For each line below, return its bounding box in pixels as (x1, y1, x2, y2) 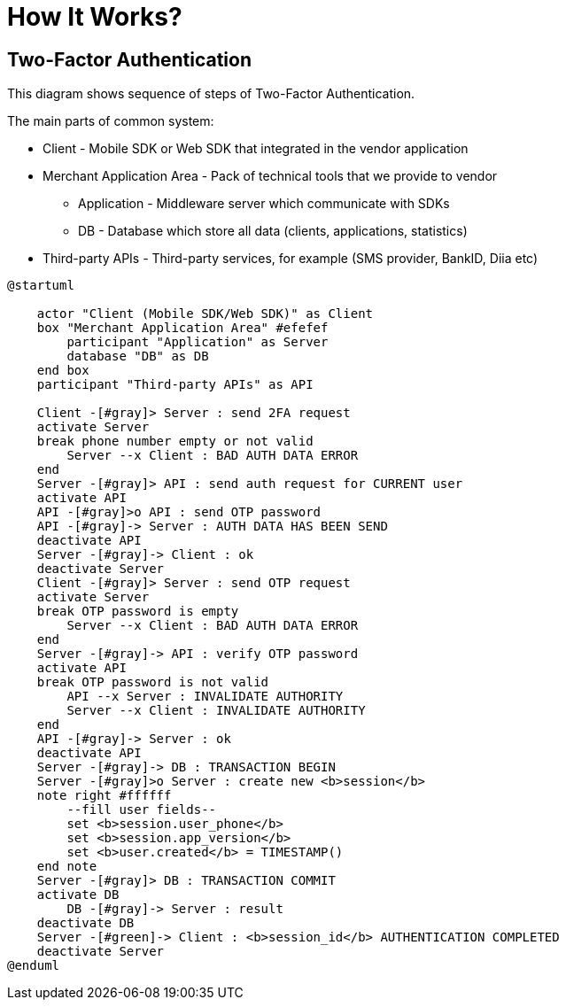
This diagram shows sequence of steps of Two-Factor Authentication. (7, 86, 415, 102)
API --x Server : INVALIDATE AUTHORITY (66, 689, 344, 704)
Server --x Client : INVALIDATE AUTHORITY (66, 703, 366, 718)
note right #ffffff (36, 788, 172, 803)
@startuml (7, 278, 74, 293)
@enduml (7, 958, 60, 973)
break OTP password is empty (36, 604, 239, 619)
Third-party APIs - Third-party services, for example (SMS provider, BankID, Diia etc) (43, 251, 539, 267)
